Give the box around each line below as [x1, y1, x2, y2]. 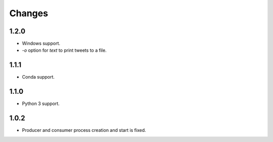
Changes [9, 8, 48, 19]
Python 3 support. [22, 100, 60, 106]
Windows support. [22, 41, 61, 47]
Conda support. [22, 74, 55, 80]
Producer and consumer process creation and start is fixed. [22, 127, 146, 133]
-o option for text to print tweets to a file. [22, 47, 107, 53]
